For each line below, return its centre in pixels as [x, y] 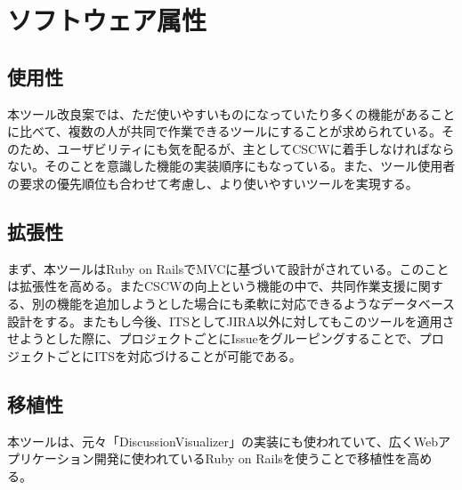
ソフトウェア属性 [107, 20]
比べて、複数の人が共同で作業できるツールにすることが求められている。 [230, 131]
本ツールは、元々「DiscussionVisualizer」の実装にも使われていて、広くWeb [223, 441]
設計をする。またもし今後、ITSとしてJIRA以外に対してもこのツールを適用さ [231, 321]
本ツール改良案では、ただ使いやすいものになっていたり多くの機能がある [219, 113]
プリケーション [51, 458]
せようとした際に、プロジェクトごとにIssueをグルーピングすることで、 [213, 338]
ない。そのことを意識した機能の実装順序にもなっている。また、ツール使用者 [231, 166]
